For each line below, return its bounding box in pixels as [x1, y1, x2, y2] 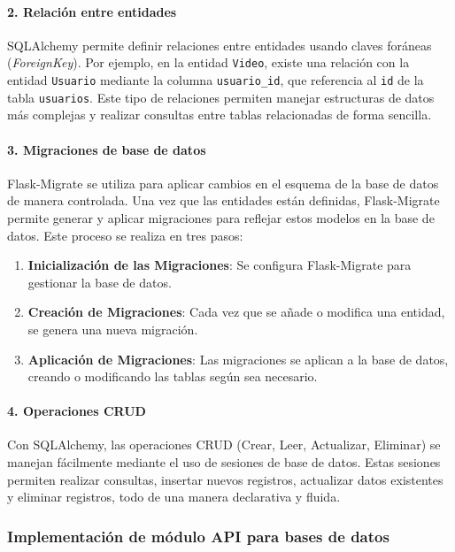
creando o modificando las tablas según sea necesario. [27, 367, 318, 386]
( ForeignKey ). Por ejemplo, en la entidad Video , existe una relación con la [7, 53, 410, 72]
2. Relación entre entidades [7, 2, 177, 20]
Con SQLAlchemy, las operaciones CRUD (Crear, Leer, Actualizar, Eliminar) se [7, 435, 441, 454]
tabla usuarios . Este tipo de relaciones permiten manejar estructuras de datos [7, 88, 435, 106]
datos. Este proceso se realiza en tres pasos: [7, 226, 243, 244]
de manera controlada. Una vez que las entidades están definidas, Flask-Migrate [7, 191, 440, 210]
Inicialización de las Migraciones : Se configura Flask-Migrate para [27, 256, 412, 274]
